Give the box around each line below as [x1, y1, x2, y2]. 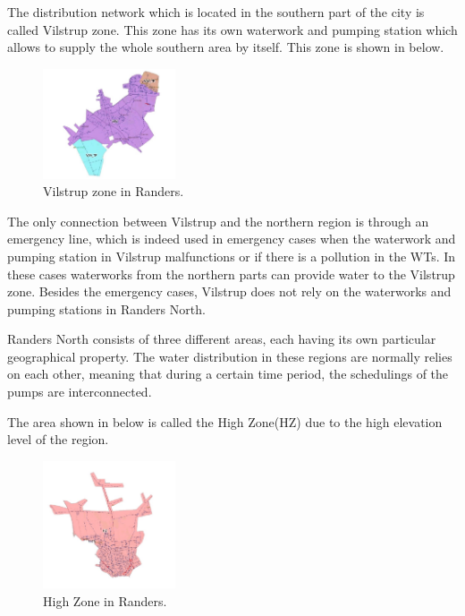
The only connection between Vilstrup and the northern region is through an [7, 211, 429, 230]
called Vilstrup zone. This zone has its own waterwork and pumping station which [7, 20, 458, 38]
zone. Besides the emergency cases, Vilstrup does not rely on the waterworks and [7, 282, 452, 301]
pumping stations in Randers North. [7, 299, 206, 318]
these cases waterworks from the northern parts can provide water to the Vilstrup [7, 264, 455, 283]
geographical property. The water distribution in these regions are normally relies [7, 346, 452, 365]
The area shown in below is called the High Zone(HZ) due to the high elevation [7, 412, 443, 431]
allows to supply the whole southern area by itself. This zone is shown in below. [7, 38, 444, 56]
